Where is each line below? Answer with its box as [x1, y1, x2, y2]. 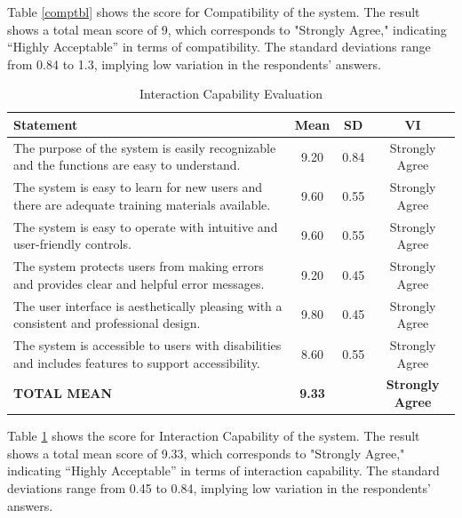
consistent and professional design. [13, 314, 201, 332]
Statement [13, 115, 78, 133]
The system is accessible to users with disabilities [13, 336, 282, 354]
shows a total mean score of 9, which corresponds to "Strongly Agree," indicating [7, 20, 447, 38]
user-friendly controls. [13, 235, 131, 253]
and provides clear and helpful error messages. [13, 274, 265, 292]
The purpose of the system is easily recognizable [13, 138, 276, 156]
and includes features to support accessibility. [13, 353, 260, 371]
